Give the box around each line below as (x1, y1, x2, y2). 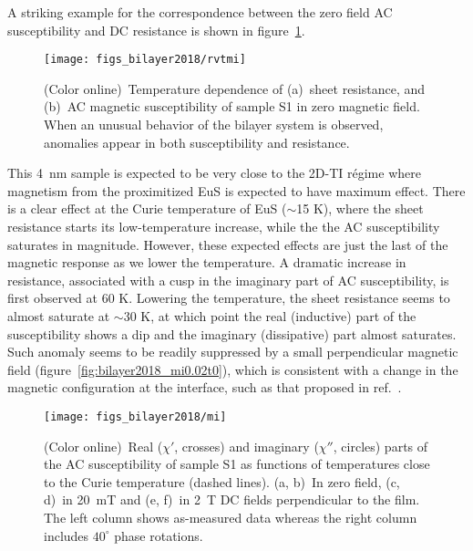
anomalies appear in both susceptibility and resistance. (44, 132, 350, 151)
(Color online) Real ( (44, 436, 163, 455)
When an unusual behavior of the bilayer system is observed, (44, 115, 384, 134)
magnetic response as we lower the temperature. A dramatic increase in (7, 253, 406, 272)
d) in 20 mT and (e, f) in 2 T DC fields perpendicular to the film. (44, 490, 420, 509)
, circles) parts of (333, 436, 428, 455)
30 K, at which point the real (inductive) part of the (123, 306, 416, 325)
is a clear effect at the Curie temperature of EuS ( (7, 199, 287, 218)
